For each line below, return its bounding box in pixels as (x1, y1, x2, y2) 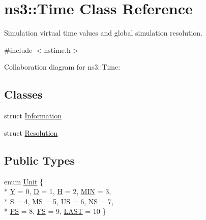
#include (4, 44, 33, 55)
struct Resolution (4, 127, 58, 138)
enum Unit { (4, 176, 44, 186)
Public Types (4, 152, 75, 168)
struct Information (4, 110, 62, 121)
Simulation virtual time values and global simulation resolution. (4, 27, 203, 38)
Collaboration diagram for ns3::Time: (4, 61, 121, 72)
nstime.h (44, 44, 71, 55)
